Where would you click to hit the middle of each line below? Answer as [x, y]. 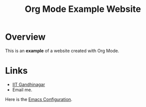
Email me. [22, 90]
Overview [25, 37]
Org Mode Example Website [83, 9]
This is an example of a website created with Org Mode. [62, 51]
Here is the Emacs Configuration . [39, 99]
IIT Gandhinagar [29, 84]
